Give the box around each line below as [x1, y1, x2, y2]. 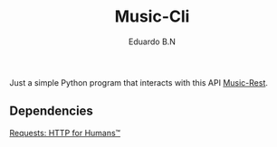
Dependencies [9, 104, 93, 119]
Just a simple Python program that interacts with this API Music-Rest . [9, 77, 269, 87]
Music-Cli [114, 6, 190, 27]
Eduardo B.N [128, 36, 177, 47]
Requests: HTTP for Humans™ [9, 127, 120, 138]
